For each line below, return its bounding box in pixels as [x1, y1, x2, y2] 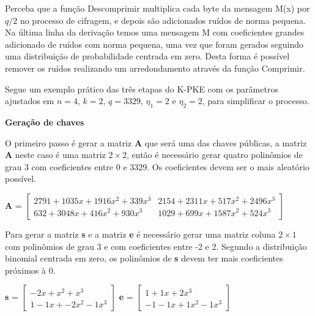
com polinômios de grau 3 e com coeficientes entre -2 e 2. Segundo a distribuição [5, 239, 307, 252]
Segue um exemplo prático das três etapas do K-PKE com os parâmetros [5, 82, 278, 95]
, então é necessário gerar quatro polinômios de [126, 148, 303, 161]
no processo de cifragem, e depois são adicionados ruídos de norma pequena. [20, 13, 306, 26]
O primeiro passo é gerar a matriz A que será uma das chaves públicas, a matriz [5, 136, 307, 149]
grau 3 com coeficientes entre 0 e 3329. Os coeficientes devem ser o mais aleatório [5, 160, 309, 173]
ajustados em [5, 94, 54, 107]
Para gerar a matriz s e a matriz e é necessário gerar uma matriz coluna [5, 227, 276, 240]
